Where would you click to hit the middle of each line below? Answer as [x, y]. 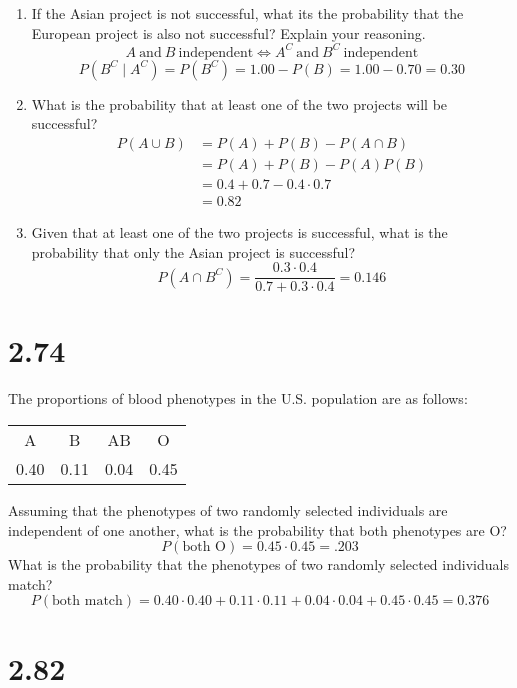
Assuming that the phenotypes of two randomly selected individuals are [228, 509]
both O [204, 547]
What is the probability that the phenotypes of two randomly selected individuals [258, 564]
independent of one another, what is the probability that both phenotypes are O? [257, 529]
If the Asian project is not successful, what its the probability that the [247, 13]
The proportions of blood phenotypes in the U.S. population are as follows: [238, 398]
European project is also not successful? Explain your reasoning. [228, 32]
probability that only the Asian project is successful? [193, 251]
